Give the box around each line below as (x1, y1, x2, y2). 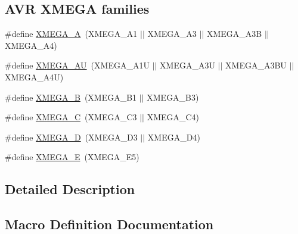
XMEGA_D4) (147, 130, 200, 143)
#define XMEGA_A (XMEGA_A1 (5, 27, 138, 40)
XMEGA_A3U (160, 59, 215, 71)
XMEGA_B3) (147, 91, 199, 103)
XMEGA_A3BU (225, 59, 287, 71)
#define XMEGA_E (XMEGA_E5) (5, 151, 139, 163)
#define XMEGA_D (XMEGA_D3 (5, 130, 138, 143)
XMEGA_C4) (147, 111, 200, 123)
